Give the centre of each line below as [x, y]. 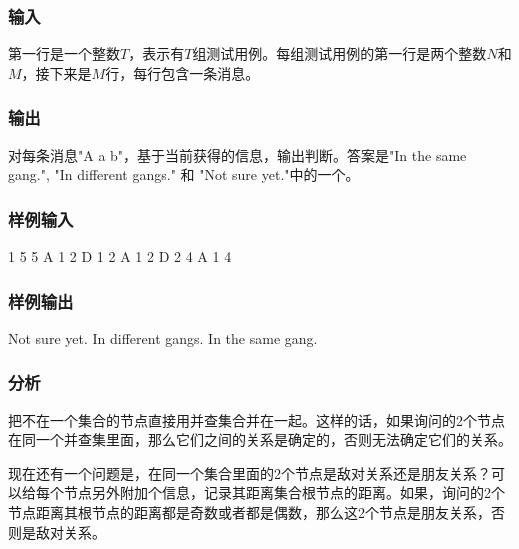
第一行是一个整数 [64, 53]
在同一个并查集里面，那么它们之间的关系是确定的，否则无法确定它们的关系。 [260, 439]
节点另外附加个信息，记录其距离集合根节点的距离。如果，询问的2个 [284, 492]
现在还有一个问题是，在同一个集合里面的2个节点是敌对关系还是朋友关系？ [249, 472]
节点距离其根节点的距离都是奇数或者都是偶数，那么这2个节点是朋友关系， [249, 512]
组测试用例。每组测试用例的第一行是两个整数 [339, 53]
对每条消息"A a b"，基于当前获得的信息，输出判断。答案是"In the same [237, 154]
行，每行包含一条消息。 [182, 72]
